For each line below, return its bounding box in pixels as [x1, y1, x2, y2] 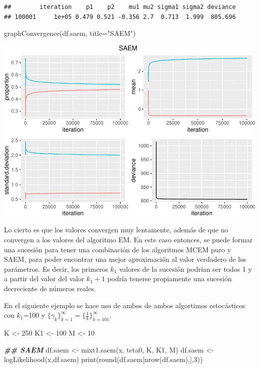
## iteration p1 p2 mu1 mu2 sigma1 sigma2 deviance [4, 3, 236, 10]
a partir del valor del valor [4, 273, 85, 284]
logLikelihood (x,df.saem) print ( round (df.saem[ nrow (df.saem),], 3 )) [4, 354, 203, 365]
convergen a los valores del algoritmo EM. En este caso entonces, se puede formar [4, 234, 253, 245]
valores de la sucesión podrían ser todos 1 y [119, 263, 252, 274]
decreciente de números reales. [4, 283, 96, 294]
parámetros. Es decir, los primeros [4, 263, 109, 274]
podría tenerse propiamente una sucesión [107, 273, 232, 284]
